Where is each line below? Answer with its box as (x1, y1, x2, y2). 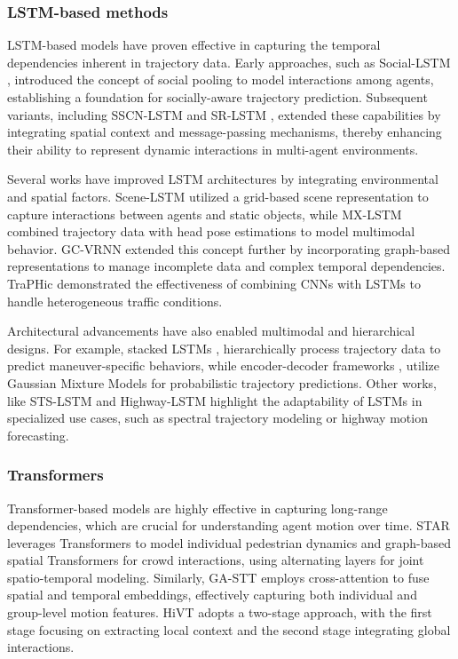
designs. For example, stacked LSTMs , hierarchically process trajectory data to (7, 338, 441, 357)
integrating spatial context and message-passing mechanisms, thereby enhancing (7, 123, 442, 141)
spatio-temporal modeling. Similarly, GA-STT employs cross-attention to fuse (7, 568, 430, 586)
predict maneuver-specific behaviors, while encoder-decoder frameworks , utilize (7, 356, 440, 375)
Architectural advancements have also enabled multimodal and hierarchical (7, 322, 415, 340)
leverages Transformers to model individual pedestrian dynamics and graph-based (7, 533, 452, 552)
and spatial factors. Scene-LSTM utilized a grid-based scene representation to (7, 187, 429, 205)
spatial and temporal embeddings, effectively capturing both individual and (7, 585, 417, 604)
